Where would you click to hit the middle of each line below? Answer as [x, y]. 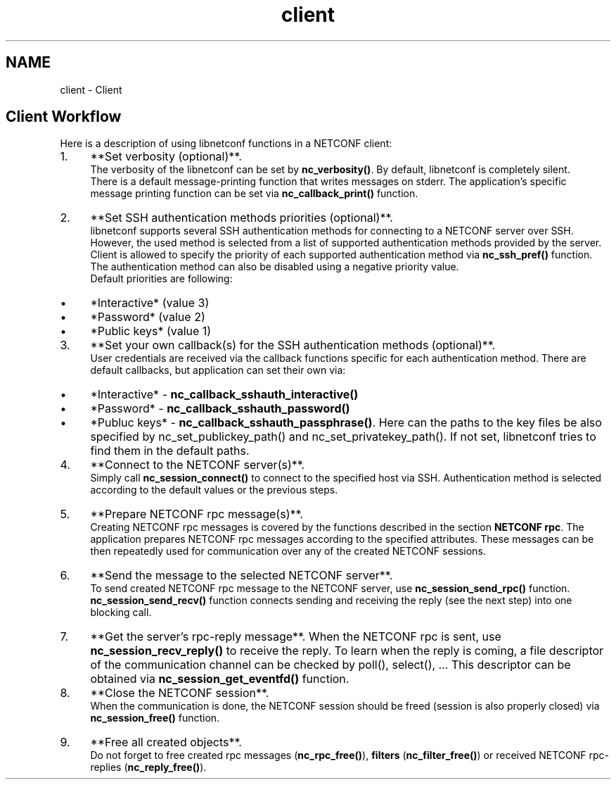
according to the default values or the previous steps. [214, 490]
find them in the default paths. [170, 451]
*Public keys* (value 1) [151, 331]
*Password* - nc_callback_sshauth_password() [220, 409]
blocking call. [121, 613]
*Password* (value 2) [148, 317]
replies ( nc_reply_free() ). [148, 767]
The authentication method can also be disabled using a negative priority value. [275, 267]
